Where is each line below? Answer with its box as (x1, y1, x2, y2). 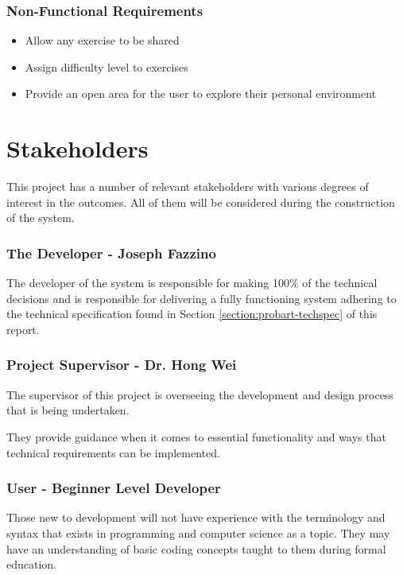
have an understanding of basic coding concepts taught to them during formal (6, 540, 386, 557)
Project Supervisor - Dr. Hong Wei (6, 355, 237, 375)
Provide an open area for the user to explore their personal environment (25, 85, 377, 102)
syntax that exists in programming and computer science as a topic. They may (6, 524, 390, 541)
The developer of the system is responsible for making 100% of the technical (6, 274, 378, 291)
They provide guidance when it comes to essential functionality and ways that (6, 428, 386, 445)
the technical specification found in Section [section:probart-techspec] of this (6, 305, 378, 322)
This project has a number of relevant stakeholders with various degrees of (6, 178, 369, 195)
